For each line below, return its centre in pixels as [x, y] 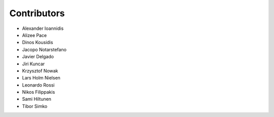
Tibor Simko [35, 106]
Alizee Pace [35, 35]
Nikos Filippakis [39, 92]
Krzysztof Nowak [40, 70]
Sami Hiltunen [37, 99]
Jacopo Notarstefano [44, 49]
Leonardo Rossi [38, 85]
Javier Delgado [38, 57]
